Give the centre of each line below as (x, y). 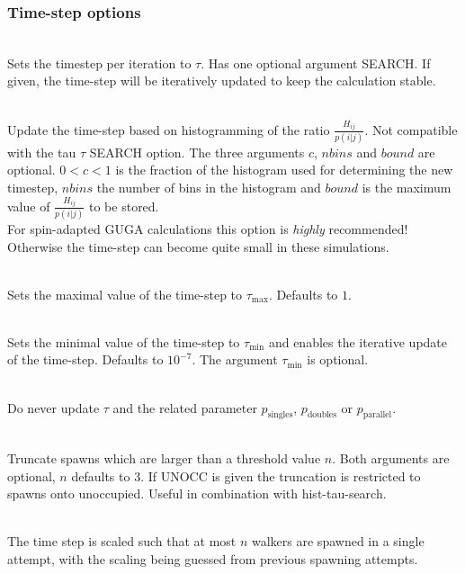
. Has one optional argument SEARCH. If (316, 63)
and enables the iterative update (358, 341)
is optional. (338, 359)
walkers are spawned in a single (338, 541)
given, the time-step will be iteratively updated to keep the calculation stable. (222, 81)
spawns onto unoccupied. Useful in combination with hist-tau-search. (197, 493)
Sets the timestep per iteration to (99, 63)
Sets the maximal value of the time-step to (125, 294)
